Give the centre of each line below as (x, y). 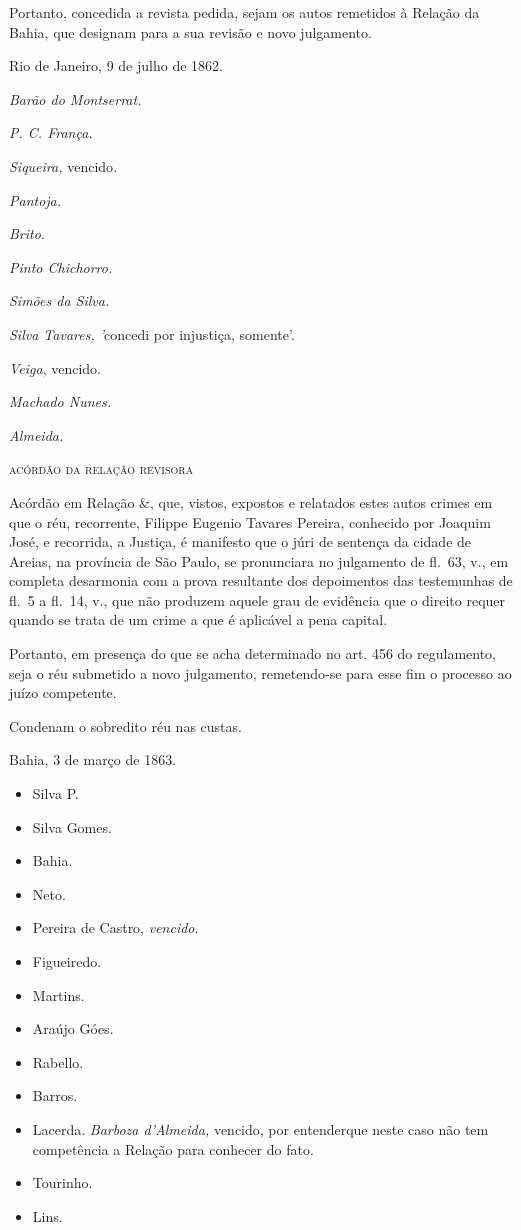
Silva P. (55, 793)
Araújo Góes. (73, 1028)
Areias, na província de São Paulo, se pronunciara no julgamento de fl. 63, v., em (259, 560)
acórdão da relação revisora (101, 468)
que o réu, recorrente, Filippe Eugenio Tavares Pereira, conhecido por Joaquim (250, 521)
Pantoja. (35, 199)
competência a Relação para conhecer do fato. (173, 1148)
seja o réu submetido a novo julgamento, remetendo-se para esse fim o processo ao (260, 672)
